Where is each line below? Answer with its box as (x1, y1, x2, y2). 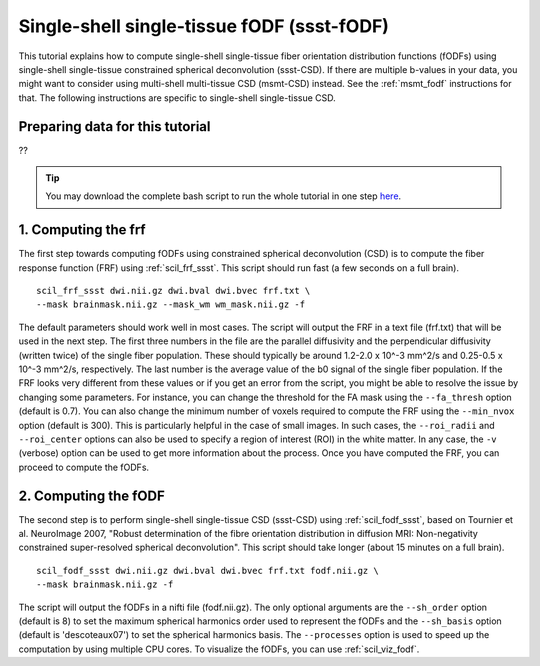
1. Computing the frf (18, 221, 146, 239)
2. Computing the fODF (18, 487, 165, 504)
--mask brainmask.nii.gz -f (36, 579, 174, 590)
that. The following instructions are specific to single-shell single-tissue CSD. (18, 91, 337, 104)
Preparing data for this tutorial (18, 118, 211, 135)
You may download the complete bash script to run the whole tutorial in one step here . (45, 190, 402, 202)
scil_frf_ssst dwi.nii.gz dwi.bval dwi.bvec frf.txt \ (36, 285, 311, 297)
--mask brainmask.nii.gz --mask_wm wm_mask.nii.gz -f (36, 299, 305, 310)
